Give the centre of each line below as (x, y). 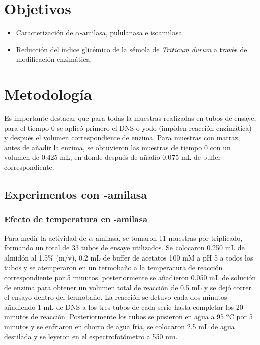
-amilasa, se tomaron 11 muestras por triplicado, (168, 238)
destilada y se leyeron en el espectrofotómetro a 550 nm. (91, 336)
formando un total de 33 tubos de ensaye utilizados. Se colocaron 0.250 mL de (124, 248)
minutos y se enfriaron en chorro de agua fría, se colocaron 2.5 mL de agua (119, 326)
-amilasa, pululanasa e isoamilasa (131, 32)
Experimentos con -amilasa (75, 194)
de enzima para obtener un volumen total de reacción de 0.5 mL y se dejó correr (128, 287)
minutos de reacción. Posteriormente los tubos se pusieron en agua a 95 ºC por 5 (128, 317)
